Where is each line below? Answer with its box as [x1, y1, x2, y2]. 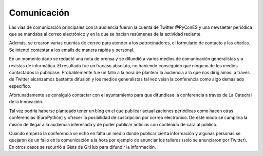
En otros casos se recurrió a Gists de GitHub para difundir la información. [9, 144, 156, 150]
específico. [9, 83, 32, 89]
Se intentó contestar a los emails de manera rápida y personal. [9, 47, 134, 53]
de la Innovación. [9, 99, 44, 105]
